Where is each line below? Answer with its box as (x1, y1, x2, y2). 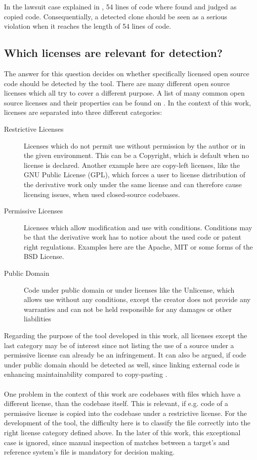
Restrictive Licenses (4, 123, 64, 134)
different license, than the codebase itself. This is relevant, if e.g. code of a (4, 398, 228, 409)
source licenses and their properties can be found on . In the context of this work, (4, 97, 251, 107)
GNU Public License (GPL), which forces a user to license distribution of (24, 169, 246, 180)
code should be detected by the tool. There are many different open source (4, 78, 230, 88)
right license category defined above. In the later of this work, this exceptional (4, 427, 241, 437)
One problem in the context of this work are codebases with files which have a (4, 388, 241, 399)
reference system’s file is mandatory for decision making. (4, 447, 175, 457)
